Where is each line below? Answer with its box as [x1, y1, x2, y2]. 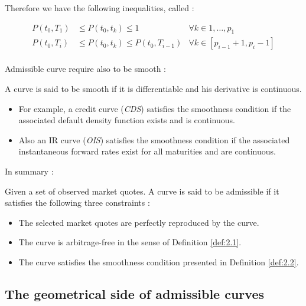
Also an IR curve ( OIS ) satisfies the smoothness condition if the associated [18, 133, 290, 146]
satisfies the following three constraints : [5, 196, 150, 209]
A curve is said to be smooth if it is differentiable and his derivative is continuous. [5, 83, 302, 95]
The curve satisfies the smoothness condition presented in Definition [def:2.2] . [18, 256, 299, 268]
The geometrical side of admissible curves [5, 285, 264, 302]
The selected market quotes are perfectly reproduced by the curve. [18, 216, 259, 228]
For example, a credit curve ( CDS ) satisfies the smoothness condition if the [18, 102, 291, 114]
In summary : [5, 165, 54, 177]
